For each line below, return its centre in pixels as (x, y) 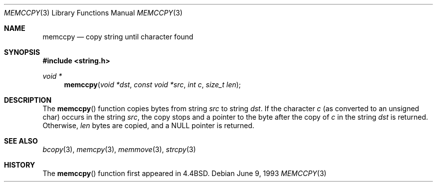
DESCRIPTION (28, 100)
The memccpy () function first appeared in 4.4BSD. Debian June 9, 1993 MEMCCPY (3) (185, 173)
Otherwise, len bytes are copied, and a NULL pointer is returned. (148, 125)
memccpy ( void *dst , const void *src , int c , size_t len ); (152, 85)
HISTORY (20, 165)
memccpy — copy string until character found (118, 37)
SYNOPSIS (22, 52)
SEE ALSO (21, 141)
